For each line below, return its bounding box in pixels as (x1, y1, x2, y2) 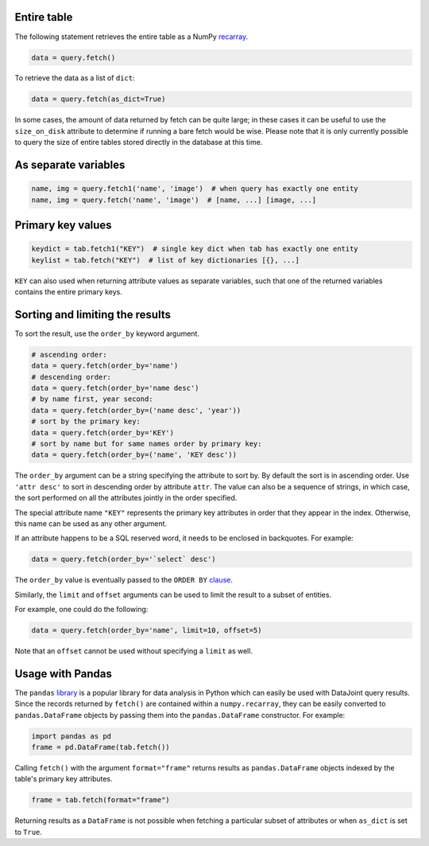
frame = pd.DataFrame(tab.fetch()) (31, 743, 170, 752)
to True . (14, 827, 43, 836)
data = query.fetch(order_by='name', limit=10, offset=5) (31, 626, 262, 635)
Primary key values (14, 219, 112, 232)
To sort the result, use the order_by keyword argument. (14, 329, 200, 338)
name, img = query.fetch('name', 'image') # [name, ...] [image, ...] (31, 195, 317, 205)
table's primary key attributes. (14, 774, 113, 784)
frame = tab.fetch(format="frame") (31, 796, 170, 805)
